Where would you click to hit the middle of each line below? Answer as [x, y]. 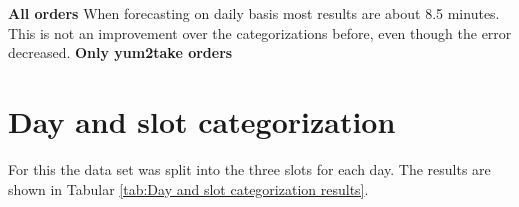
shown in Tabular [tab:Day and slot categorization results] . [188, 188]
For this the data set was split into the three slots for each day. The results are [249, 168]
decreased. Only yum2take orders [120, 52]
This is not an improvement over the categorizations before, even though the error [260, 32]
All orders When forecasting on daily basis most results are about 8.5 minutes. [254, 13]
